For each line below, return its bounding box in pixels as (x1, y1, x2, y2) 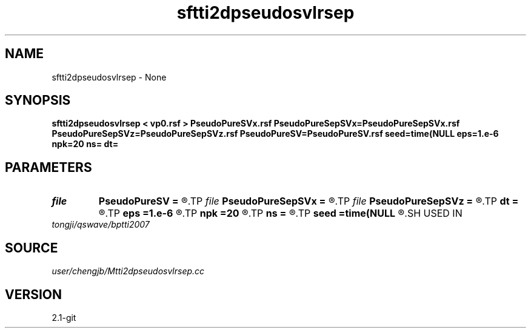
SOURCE (5, 240, 58, 256)
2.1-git (52, 312, 76, 323)
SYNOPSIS (5, 93, 71, 108)
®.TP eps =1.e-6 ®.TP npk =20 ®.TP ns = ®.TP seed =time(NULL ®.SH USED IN (98, 207, 463, 220)
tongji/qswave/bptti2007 (52, 219, 150, 230)
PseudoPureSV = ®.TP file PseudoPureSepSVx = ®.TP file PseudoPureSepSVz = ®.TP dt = (98, 195, 519, 208)
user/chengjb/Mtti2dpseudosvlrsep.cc (52, 266, 205, 277)
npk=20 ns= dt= (52, 139, 119, 150)
